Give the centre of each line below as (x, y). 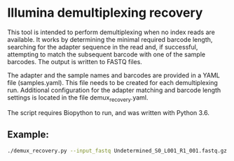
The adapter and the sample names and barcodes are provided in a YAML (114, 75)
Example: (28, 135)
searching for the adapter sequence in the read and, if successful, (103, 47)
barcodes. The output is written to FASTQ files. (75, 61)
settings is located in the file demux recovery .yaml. (78, 98)
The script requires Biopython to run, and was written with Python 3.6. (109, 112)
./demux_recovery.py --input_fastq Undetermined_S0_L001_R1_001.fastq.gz (117, 151)
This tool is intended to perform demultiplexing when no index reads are (111, 32)
